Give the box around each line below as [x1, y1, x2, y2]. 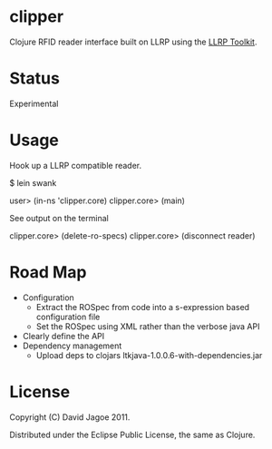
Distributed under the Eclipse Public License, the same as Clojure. [9, 429, 256, 440]
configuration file [35, 311, 101, 322]
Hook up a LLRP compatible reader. [9, 160, 142, 171]
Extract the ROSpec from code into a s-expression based [35, 301, 250, 312]
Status [9, 68, 61, 89]
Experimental [9, 98, 59, 109]
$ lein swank [9, 177, 57, 188]
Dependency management [22, 340, 122, 351]
